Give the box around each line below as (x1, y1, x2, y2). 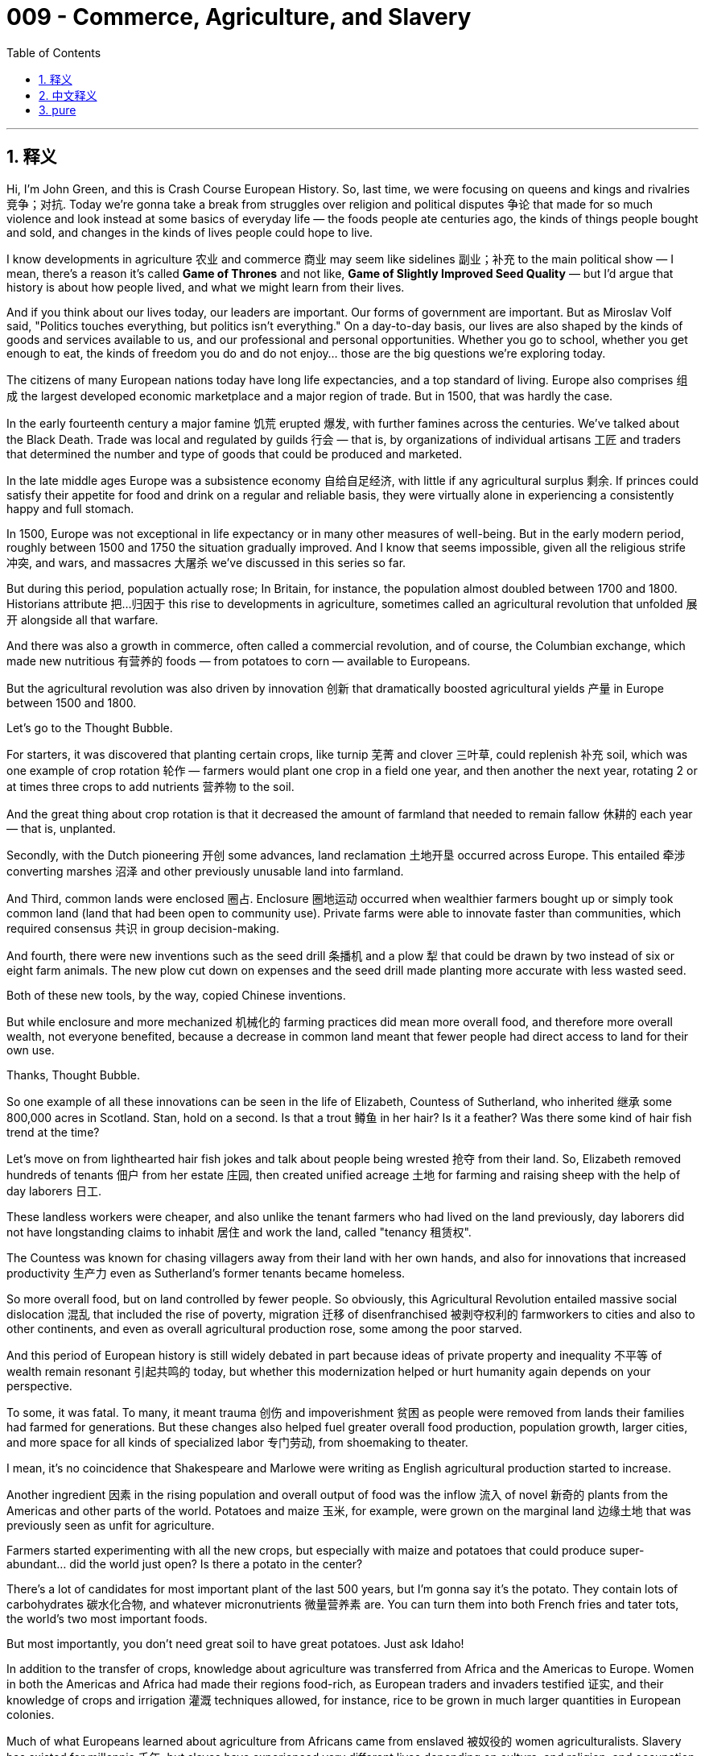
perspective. (6, 1378, 72, 1393)
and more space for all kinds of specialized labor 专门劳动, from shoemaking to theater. (6, 1435, 468, 1449)
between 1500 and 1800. (6, 695, 137, 710)
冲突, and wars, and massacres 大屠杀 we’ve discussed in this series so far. (6, 555, 406, 569)
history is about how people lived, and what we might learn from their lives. (6, 280, 405, 294)
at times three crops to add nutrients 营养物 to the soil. (6, 779, 295, 793)
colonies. (6, 1707, 55, 1721)
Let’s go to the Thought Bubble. (6, 720, 173, 735)
